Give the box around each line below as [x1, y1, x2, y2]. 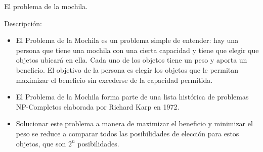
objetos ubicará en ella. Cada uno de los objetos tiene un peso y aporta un [16, 55, 247, 65]
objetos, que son [16, 138, 66, 148]
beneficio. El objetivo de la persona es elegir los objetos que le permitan [16, 64, 239, 75]
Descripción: [4, 18, 42, 28]
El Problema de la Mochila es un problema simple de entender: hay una [16, 35, 239, 45]
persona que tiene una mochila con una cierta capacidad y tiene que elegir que [16, 44, 259, 55]
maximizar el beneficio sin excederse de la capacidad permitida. [16, 74, 213, 85]
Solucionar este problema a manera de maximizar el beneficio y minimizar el [16, 118, 253, 129]
